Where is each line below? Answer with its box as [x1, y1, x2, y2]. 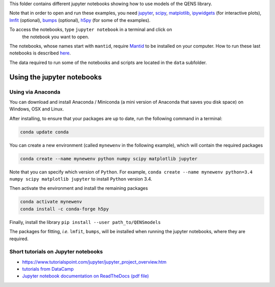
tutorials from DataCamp [22, 266, 74, 272]
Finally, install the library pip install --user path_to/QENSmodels [9, 219, 161, 225]
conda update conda [20, 129, 69, 135]
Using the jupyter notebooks [9, 73, 102, 81]
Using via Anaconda [9, 88, 61, 95]
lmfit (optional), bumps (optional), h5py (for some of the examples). [9, 17, 151, 23]
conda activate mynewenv [20, 199, 82, 205]
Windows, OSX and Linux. [9, 106, 64, 112]
